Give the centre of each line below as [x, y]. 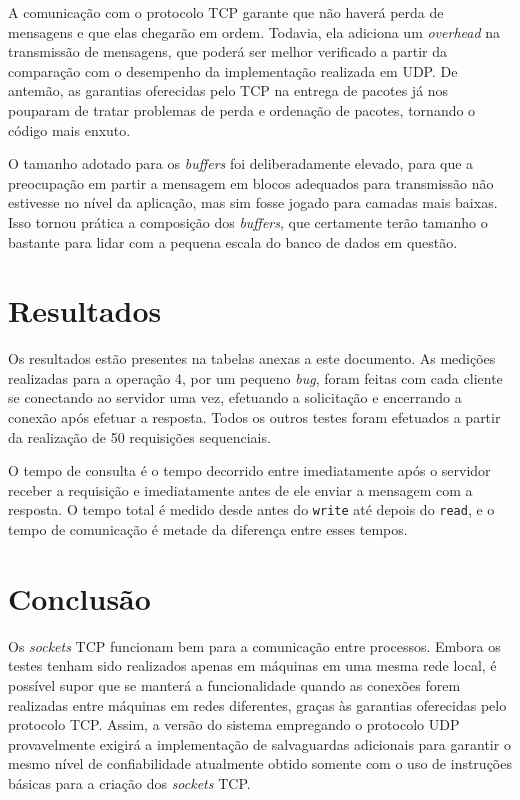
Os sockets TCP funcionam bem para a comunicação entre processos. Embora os [254, 645]
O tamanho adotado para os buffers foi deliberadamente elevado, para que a [241, 163]
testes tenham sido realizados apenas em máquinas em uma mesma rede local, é [252, 665]
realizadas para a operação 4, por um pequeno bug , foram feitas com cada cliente [255, 377]
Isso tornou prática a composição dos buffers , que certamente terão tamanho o [248, 221]
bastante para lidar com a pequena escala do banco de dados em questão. [233, 241]
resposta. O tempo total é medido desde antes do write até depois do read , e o [251, 509]
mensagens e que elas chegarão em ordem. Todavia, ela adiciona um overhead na [254, 31]
